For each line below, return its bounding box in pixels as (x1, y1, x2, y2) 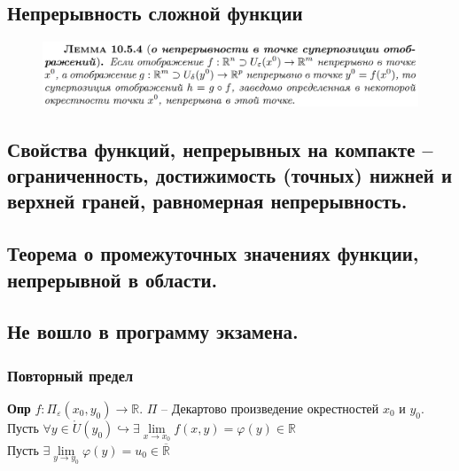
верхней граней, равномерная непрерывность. (7, 187, 408, 215)
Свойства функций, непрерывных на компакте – (7, 135, 433, 162)
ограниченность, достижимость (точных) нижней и (7, 161, 452, 189)
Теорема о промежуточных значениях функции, (7, 239, 419, 267)
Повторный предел (7, 364, 134, 386)
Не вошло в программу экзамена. (7, 318, 299, 345)
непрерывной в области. (7, 265, 218, 293)
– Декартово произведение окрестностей (161, 398, 379, 417)
